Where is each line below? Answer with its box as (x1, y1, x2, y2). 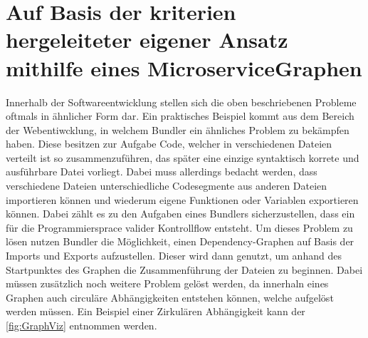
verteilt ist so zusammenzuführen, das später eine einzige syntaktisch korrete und (6, 150, 359, 165)
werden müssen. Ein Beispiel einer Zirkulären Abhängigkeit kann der (6, 304, 305, 319)
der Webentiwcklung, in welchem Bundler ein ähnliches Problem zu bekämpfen (6, 122, 349, 137)
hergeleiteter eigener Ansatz (6, 25, 288, 54)
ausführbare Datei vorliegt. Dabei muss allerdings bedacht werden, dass (6, 164, 317, 179)
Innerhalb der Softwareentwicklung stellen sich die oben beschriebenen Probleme (6, 94, 357, 109)
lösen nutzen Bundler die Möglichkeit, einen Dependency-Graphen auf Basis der (6, 234, 354, 249)
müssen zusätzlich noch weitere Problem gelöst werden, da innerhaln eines (6, 276, 329, 291)
